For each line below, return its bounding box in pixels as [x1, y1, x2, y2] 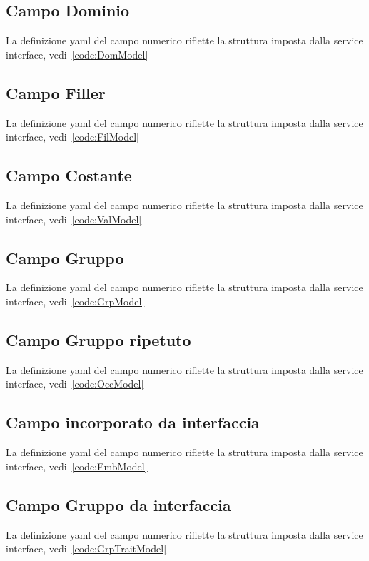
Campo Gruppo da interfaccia [6, 493, 231, 515]
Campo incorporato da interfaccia [6, 411, 260, 433]
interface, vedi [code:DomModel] [6, 46, 148, 61]
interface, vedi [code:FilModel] [6, 129, 139, 144]
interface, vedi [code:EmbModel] [6, 458, 148, 473]
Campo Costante [6, 164, 132, 186]
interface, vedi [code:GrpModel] [6, 293, 145, 308]
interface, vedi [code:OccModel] [6, 376, 144, 391]
